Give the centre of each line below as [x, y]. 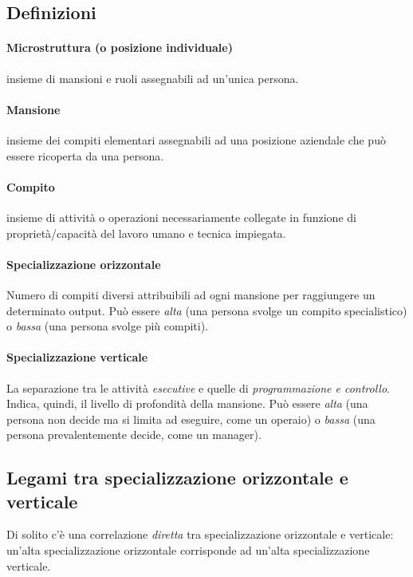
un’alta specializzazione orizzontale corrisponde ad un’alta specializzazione [188, 550]
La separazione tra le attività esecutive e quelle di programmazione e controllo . [198, 387]
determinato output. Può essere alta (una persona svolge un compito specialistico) [207, 310]
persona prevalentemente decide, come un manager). [134, 435]
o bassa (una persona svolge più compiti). [107, 326]
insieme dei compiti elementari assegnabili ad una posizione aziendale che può [196, 139]
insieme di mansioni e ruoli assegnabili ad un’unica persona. [153, 78]
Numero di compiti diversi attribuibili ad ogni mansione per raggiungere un [191, 294]
